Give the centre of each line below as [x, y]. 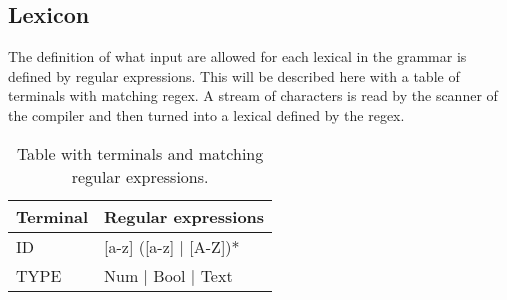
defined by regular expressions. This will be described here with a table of [234, 75]
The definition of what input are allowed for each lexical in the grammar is [237, 56]
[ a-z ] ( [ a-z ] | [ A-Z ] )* [171, 246]
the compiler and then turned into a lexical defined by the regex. [206, 114]
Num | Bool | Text [168, 275]
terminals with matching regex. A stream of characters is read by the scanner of [253, 95]
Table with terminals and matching [140, 153]
